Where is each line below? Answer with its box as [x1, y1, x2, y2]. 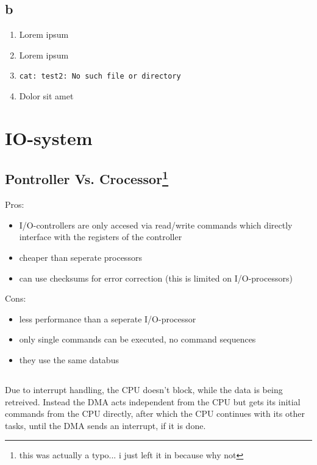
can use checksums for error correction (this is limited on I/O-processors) [19, 271, 293, 284]
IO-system [5, 125, 93, 150]
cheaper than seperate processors [19, 251, 142, 263]
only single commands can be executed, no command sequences [19, 333, 256, 346]
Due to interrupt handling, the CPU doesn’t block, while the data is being [5, 383, 283, 396]
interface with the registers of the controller [19, 230, 182, 243]
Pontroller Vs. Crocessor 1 [5, 167, 169, 188]
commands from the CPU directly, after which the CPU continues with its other [5, 407, 305, 420]
